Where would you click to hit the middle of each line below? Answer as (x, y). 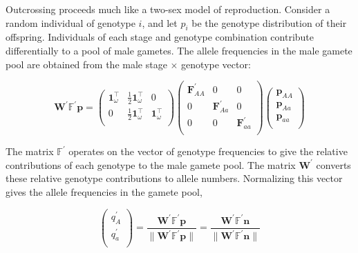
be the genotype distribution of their (269, 22)
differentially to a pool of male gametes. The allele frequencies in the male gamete (179, 50)
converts (333, 164)
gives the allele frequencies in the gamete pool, (104, 192)
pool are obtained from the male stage (86, 64)
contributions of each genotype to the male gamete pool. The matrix (151, 164)
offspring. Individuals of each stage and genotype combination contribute (160, 37)
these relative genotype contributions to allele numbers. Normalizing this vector (174, 178)
